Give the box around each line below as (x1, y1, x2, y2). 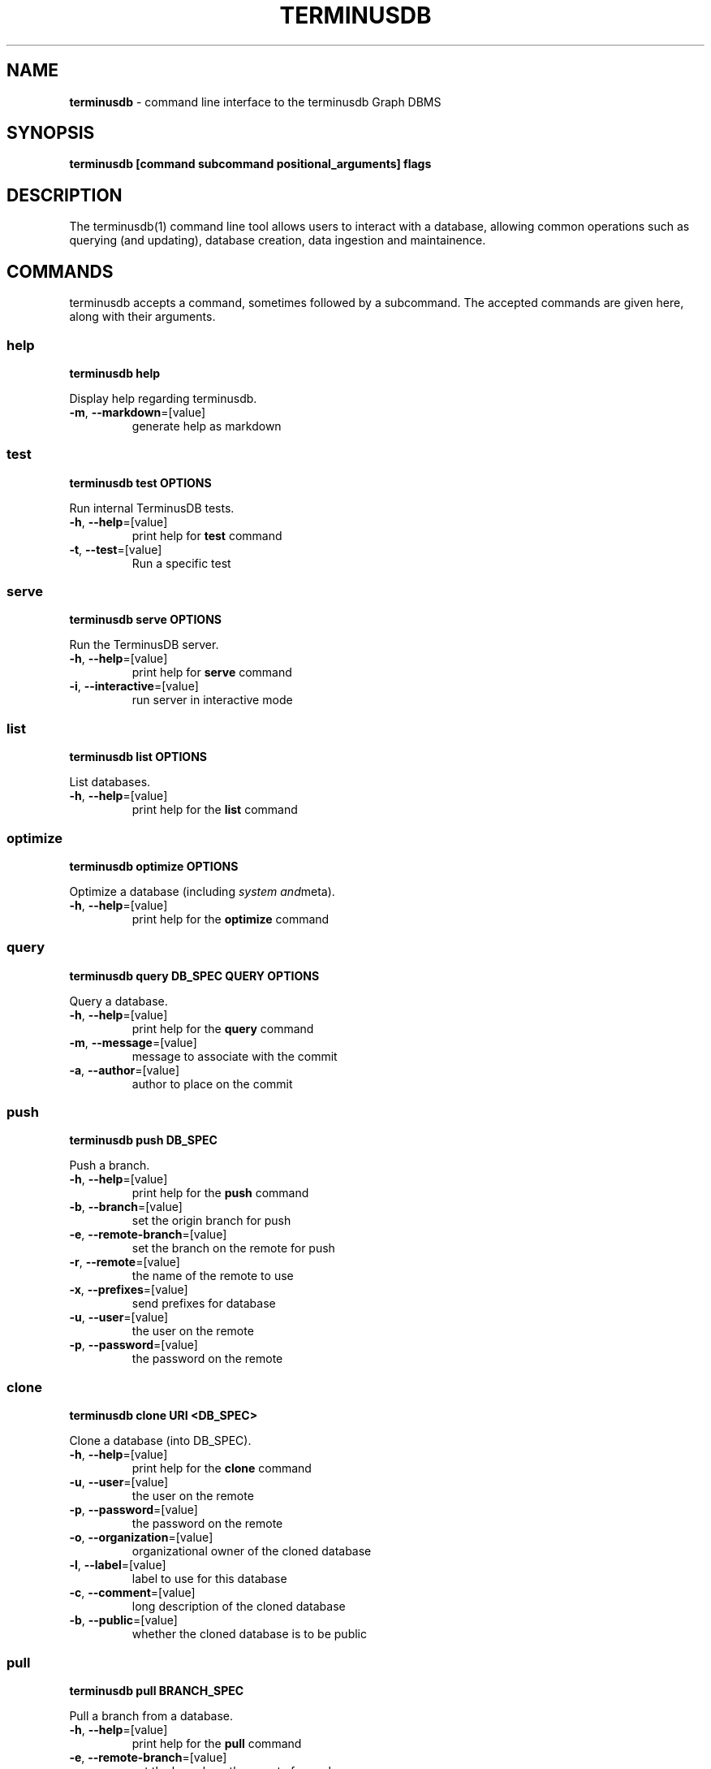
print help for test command (131, 528, 282, 543)
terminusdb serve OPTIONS (69, 612, 222, 627)
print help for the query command (131, 1021, 314, 1036)
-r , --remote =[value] (69, 1255, 180, 1269)
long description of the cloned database (131, 1599, 346, 1614)
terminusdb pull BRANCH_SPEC (69, 1683, 244, 1698)
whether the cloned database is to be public (131, 1627, 367, 1641)
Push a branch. (69, 1158, 150, 1173)
